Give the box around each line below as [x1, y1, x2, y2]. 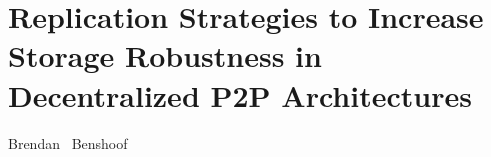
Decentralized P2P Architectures [8, 74, 472, 115]
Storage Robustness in [8, 35, 322, 76]
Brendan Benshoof [8, 132, 128, 153]
